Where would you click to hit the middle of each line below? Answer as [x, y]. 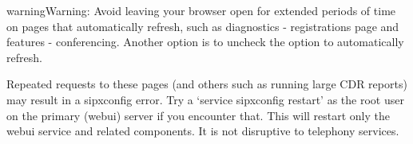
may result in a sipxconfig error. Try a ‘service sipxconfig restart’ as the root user [205, 99]
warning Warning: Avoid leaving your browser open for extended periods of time [201, 10]
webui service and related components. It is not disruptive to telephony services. [203, 131]
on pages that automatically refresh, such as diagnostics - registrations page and [203, 26]
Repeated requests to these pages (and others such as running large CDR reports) [207, 84]
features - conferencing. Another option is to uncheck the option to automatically [205, 42]
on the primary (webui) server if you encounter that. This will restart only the [199, 115]
